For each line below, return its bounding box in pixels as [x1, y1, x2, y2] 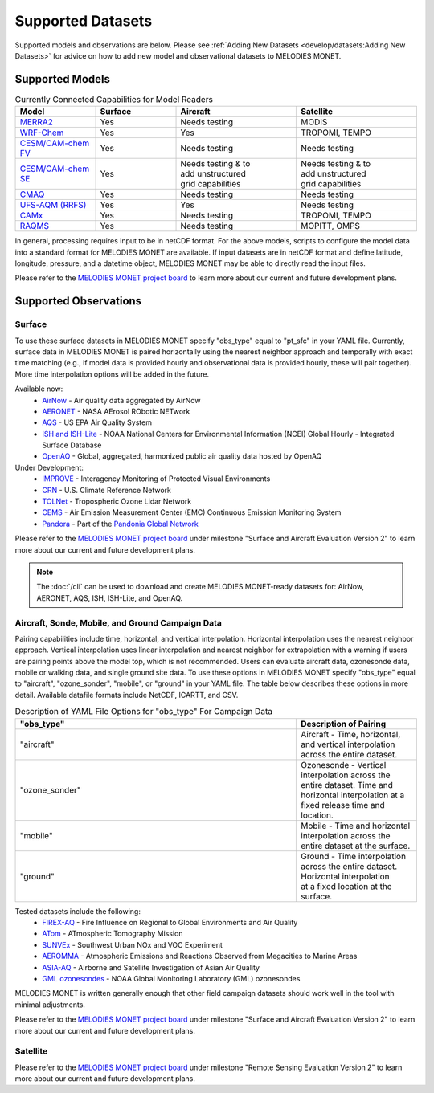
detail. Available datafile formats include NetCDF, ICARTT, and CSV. [14, 690, 239, 699]
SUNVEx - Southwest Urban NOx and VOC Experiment [42, 940, 223, 949]
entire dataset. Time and [301, 779, 393, 790]
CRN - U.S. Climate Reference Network [42, 485, 172, 495]
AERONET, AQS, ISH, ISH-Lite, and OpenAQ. [36, 593, 183, 602]
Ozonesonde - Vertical [301, 759, 387, 770]
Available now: [14, 384, 63, 394]
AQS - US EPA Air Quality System [42, 418, 153, 427]
